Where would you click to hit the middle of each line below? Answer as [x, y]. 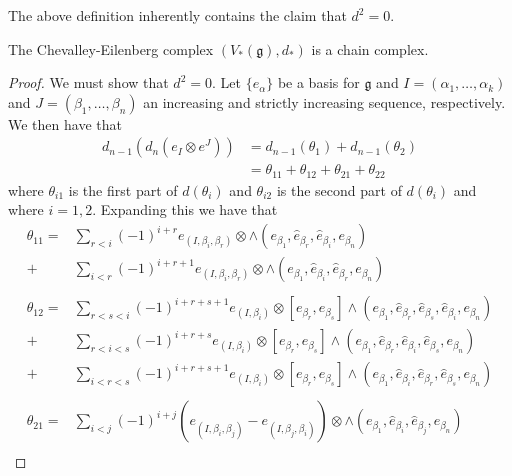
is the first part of [123, 189]
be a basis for [318, 82]
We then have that [65, 123]
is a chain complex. [370, 48]
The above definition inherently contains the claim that [177, 15]
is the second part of [339, 189]
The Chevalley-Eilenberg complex [111, 48]
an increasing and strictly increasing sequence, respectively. [324, 101]
